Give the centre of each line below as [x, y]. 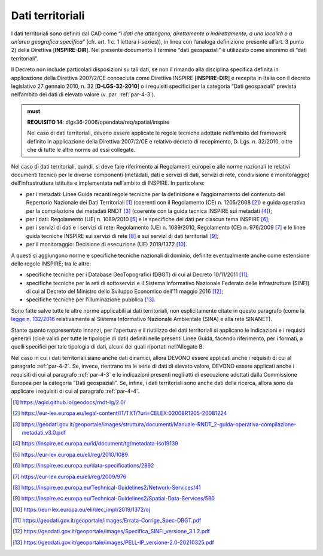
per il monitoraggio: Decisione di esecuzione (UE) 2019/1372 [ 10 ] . [107, 245]
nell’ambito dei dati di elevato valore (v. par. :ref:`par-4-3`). [83, 94]
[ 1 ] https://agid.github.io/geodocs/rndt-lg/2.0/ [69, 402]
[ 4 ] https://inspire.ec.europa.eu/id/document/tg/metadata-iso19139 [96, 444]
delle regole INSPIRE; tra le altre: [51, 264]
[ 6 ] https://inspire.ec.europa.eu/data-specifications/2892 [83, 466]
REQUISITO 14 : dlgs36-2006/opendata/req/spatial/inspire [98, 122]
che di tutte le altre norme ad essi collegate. [81, 150]
